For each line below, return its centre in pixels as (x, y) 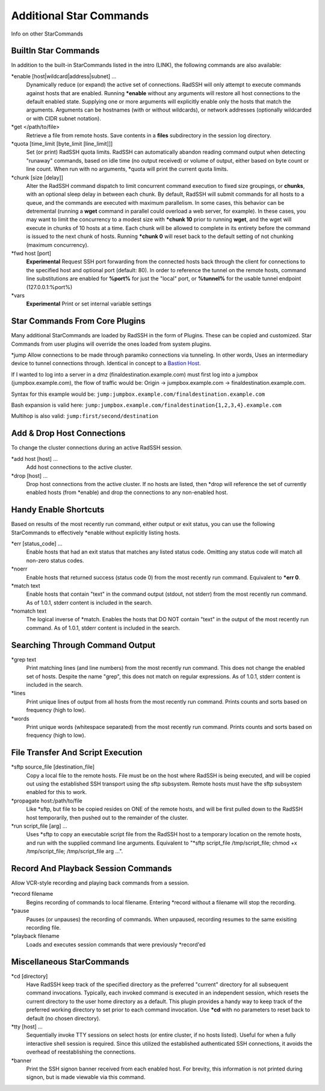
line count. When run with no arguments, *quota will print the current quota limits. (127, 169)
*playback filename (35, 936)
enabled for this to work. (57, 792)
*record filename (32, 894)
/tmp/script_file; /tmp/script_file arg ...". (75, 851)
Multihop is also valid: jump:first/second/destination (85, 416)
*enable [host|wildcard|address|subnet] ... (64, 76)
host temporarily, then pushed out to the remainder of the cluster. (107, 817)
